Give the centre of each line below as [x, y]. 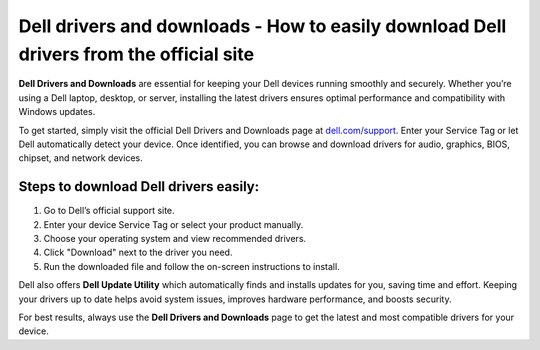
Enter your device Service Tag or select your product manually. [173, 224]
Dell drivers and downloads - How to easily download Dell [262, 26]
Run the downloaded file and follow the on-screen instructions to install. [191, 266]
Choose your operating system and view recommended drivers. [175, 238]
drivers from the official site [136, 54]
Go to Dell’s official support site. [109, 211]
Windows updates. [57, 112]
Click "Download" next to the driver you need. [138, 252]
